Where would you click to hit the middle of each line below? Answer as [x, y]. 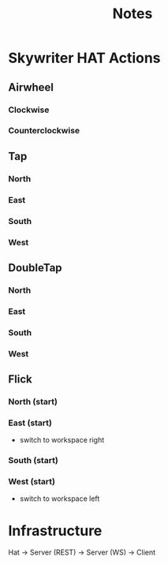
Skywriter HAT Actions [84, 58]
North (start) [33, 402]
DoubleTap [35, 268]
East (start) [30, 423]
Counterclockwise [44, 131]
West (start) [32, 482]
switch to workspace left [60, 499]
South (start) [34, 461]
